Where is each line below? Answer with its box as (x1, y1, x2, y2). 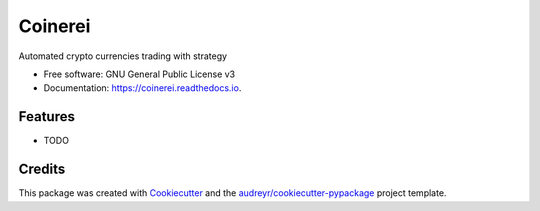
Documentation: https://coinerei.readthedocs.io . (43, 82, 242, 94)
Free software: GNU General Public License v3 (43, 68, 236, 80)
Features (18, 108, 75, 125)
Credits (18, 161, 66, 178)
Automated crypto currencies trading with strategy (18, 50, 228, 62)
